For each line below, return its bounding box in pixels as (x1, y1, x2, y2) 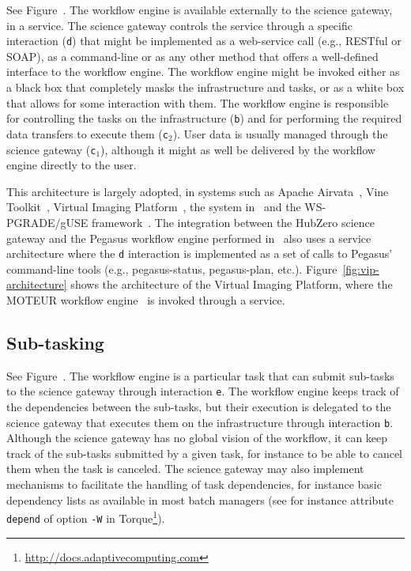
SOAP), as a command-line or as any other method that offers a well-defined (6, 47, 379, 64)
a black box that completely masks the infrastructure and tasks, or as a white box (6, 79, 405, 96)
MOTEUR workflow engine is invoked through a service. (6, 292, 285, 308)
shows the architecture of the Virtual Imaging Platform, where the (70, 276, 393, 293)
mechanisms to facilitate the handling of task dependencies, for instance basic (6, 476, 382, 493)
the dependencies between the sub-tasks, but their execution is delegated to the (6, 399, 391, 415)
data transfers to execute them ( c (6, 125, 168, 142)
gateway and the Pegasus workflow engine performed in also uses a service (6, 229, 371, 246)
